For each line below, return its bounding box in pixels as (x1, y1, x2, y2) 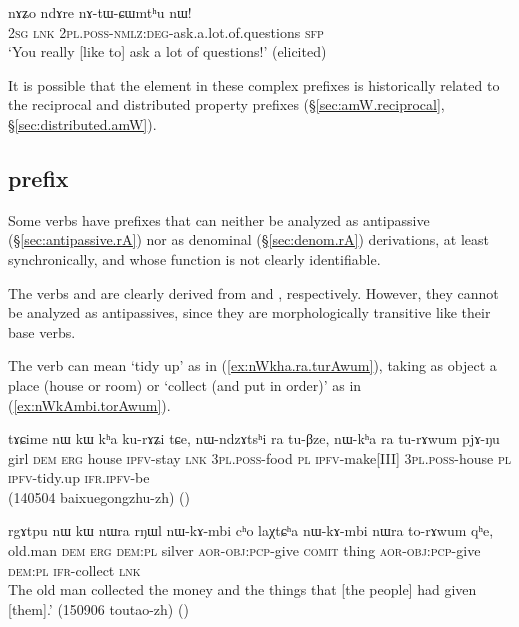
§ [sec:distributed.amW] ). (8, 113, 157, 134)
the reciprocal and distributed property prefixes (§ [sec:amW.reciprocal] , (8, 94, 445, 115)
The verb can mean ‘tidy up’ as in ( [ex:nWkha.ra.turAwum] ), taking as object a (8, 355, 497, 376)
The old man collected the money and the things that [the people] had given (8, 579, 477, 600)
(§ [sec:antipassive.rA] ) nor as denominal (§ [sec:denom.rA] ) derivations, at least (8, 229, 489, 250)
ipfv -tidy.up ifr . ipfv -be (8, 467, 150, 488)
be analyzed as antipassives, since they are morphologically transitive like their (8, 302, 491, 323)
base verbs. (8, 321, 76, 342)
